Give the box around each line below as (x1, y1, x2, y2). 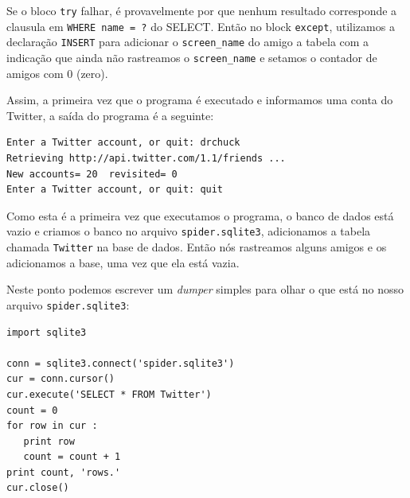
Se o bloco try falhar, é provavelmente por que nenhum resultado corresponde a (6, 2, 397, 18)
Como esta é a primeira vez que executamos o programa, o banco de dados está (6, 207, 394, 224)
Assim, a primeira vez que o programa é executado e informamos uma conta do (6, 91, 393, 108)
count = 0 (6, 404, 58, 416)
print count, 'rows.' (6, 466, 121, 478)
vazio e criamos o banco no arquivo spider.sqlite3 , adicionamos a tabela (6, 223, 371, 239)
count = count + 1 (23, 451, 121, 463)
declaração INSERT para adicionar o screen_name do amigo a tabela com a (6, 33, 369, 50)
